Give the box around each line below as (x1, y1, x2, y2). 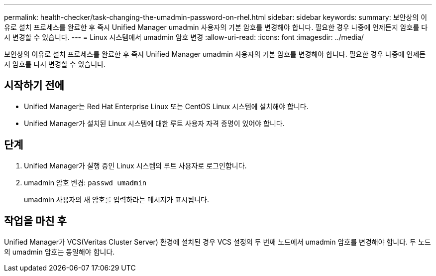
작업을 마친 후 (4, 215, 67, 228)
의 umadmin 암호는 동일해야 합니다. (4, 247, 115, 256)
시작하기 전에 (4, 79, 64, 92)
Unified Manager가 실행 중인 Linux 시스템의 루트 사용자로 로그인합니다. (24, 161, 247, 170)
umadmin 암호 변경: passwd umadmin (24, 178, 147, 187)
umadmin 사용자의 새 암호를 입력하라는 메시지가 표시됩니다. (24, 195, 209, 204)
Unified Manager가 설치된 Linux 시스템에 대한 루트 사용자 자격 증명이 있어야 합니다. (24, 119, 285, 128)
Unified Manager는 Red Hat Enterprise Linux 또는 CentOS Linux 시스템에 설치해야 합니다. (24, 102, 309, 111)
